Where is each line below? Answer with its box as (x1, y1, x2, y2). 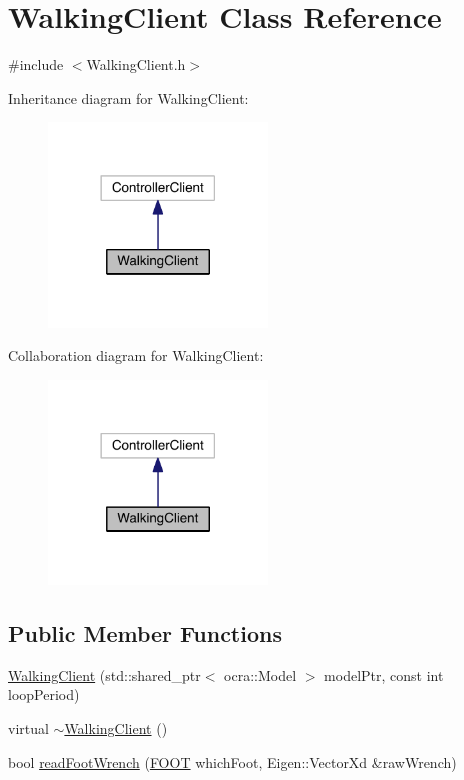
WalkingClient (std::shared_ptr (8, 664, 201, 685)
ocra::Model (224, 664, 297, 685)
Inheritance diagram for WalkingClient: (8, 87, 249, 108)
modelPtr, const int (324, 664, 444, 685)
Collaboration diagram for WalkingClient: (8, 345, 264, 366)
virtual (8, 718, 49, 739)
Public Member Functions (8, 618, 282, 649)
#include (8, 54, 64, 75)
